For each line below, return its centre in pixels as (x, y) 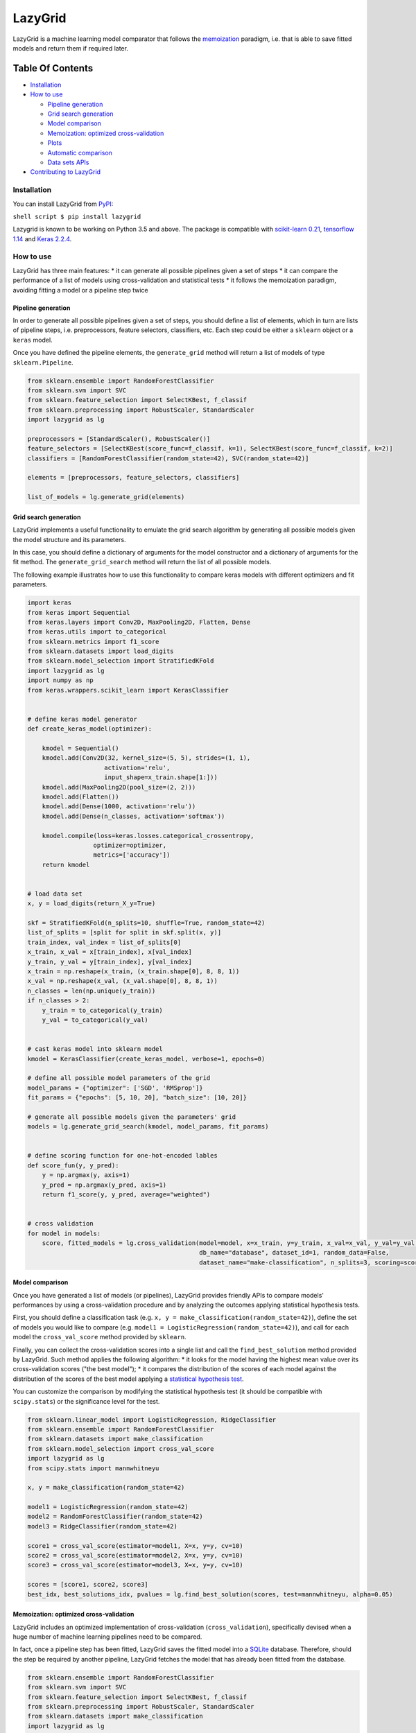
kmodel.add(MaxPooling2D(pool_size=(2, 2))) (119, 787)
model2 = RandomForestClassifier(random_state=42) (115, 1517)
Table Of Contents (53, 68)
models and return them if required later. (70, 48)
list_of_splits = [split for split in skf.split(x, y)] (124, 933)
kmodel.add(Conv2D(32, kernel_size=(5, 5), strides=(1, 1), (146, 758)
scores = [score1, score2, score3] (88, 1585)
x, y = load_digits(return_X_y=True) (92, 904)
